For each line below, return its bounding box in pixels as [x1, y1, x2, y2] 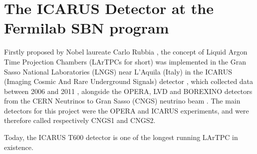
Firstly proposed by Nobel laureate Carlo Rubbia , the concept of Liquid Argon [4, 46, 248, 57]
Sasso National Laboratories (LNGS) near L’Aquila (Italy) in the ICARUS [4, 66, 233, 76]
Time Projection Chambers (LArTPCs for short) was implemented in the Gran [4, 56, 246, 66]
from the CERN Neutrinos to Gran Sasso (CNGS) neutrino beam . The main [4, 95, 241, 106]
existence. [4, 141, 33, 152]
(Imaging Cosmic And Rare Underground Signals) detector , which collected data [4, 76, 254, 86]
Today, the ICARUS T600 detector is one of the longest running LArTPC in [4, 132, 238, 142]
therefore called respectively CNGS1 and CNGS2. [4, 115, 156, 125]
